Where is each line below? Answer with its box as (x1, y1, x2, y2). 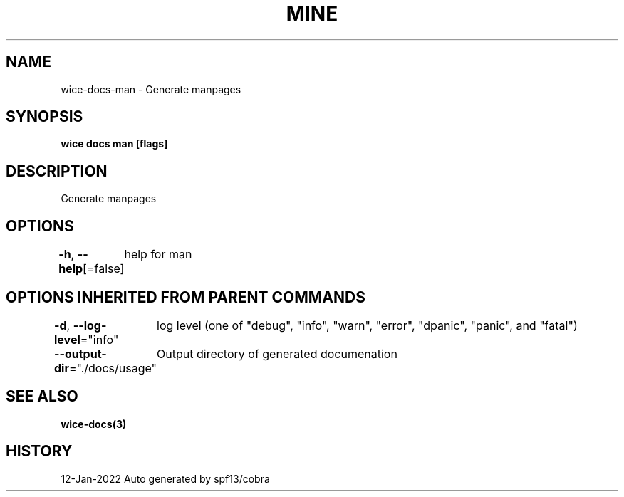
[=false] (83, 261, 125, 276)
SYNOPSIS (6, 108, 83, 126)
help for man (124, 247, 192, 262)
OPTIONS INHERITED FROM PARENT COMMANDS (6, 288, 365, 306)
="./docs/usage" (68, 360, 157, 375)
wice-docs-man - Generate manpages (61, 83, 241, 95)
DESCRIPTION (6, 162, 108, 180)
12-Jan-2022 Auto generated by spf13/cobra (61, 472, 270, 485)
